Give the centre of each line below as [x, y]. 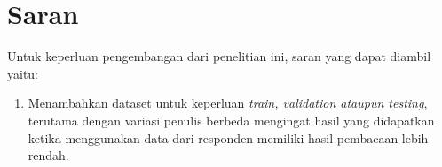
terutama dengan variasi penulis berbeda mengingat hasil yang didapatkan [231, 120]
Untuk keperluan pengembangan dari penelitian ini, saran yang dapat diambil [219, 56]
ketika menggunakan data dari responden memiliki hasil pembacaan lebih [228, 137]
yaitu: [23, 73]
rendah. [48, 155]
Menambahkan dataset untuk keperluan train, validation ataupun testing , [228, 103]
